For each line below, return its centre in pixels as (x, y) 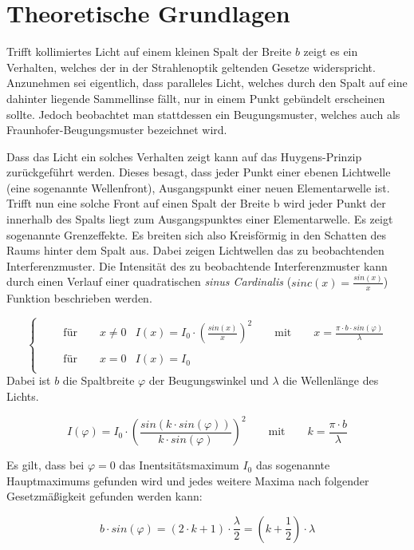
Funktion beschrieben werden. (79, 297)
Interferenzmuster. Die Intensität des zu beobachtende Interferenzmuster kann (197, 265)
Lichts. (23, 396)
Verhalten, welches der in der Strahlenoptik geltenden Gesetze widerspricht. (191, 67)
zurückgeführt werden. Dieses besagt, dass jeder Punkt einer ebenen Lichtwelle (199, 172)
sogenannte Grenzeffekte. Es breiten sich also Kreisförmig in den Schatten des (197, 234)
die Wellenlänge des (331, 380)
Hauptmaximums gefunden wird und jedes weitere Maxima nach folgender (188, 480)
